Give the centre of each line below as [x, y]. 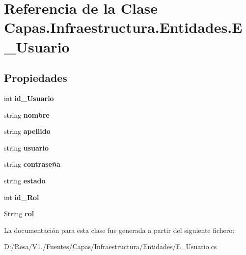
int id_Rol [22, 197]
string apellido [27, 131]
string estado [25, 180]
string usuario [27, 147]
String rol [19, 214]
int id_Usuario [29, 98]
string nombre [27, 115]
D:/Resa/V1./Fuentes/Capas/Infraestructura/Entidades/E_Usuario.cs [110, 246]
